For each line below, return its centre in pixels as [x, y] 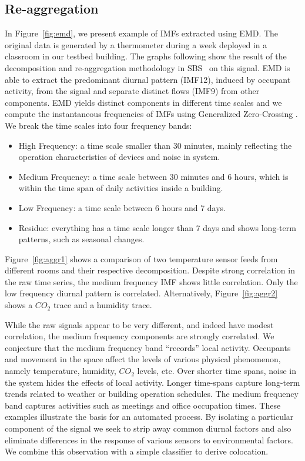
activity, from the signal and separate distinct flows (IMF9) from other [132, 91]
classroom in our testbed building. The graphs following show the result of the [146, 56]
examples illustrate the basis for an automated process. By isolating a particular [149, 417]
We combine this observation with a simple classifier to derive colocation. [137, 451]
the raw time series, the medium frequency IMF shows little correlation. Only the [151, 281]
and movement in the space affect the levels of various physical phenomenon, [143, 359]
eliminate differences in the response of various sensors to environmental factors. [149, 440]
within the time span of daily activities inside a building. [121, 188]
